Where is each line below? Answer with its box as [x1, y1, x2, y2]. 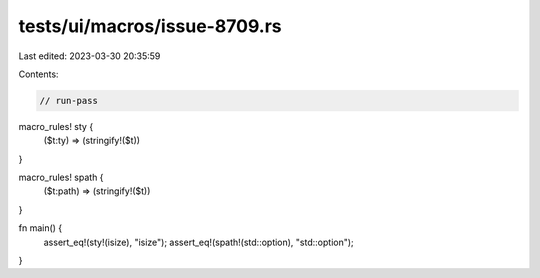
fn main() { [18, 222, 63, 234]
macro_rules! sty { [18, 120, 94, 132]
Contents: [18, 68, 59, 80]
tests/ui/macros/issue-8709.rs [18, 15, 282, 37]
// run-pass [39, 95, 99, 106]
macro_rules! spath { [18, 171, 104, 184]
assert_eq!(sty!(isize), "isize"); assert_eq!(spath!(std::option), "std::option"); [43, 236, 354, 248]
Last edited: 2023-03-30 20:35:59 [18, 50, 161, 62]
